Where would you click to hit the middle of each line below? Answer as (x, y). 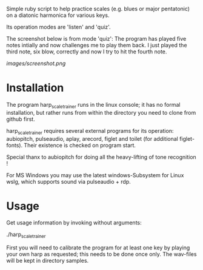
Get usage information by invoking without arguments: (74, 223)
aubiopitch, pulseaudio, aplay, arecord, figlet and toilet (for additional (92, 138)
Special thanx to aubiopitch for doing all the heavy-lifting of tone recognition (101, 157)
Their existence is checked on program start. (80, 145)
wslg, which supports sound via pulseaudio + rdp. (69, 181)
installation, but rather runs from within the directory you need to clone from (101, 112)
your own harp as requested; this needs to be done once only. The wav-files (101, 254)
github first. (21, 119)
